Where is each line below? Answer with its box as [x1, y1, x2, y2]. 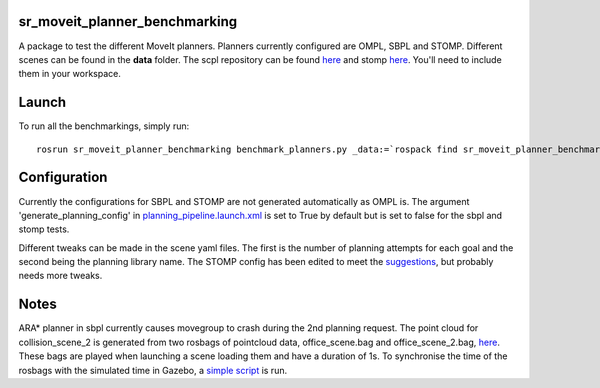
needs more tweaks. [18, 270, 103, 282]
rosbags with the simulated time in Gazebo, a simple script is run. [18, 364, 288, 376]
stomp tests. [18, 223, 70, 235]
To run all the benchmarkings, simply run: [18, 120, 190, 132]
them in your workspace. [18, 68, 122, 80]
